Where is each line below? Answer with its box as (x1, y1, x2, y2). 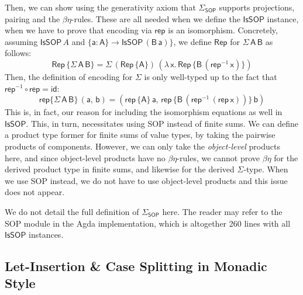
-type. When (243, 163, 288, 175)
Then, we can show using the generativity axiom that (5, 1, 196, 13)
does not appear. (5, 186, 65, 198)
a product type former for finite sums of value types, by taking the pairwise (5, 129, 276, 141)
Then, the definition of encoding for (5, 70, 133, 82)
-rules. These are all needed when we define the (71, 12, 240, 25)
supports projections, (219, 1, 295, 13)
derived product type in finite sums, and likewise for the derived (5, 163, 235, 175)
